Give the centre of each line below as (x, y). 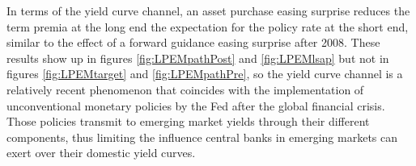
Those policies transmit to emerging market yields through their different (188, 121)
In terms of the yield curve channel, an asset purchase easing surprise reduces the (208, 10)
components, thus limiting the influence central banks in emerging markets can (202, 137)
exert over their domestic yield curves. (101, 153)
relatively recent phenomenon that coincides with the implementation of (185, 89)
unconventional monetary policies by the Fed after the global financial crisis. (196, 105)
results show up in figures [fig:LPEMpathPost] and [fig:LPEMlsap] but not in (198, 58)
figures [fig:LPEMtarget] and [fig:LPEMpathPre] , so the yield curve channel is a (205, 74)
